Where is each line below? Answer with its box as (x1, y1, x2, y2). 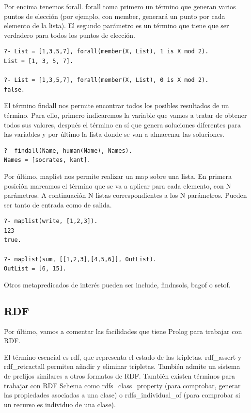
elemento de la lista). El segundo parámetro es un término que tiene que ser (4, 20, 229, 31)
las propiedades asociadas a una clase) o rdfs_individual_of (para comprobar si (4, 390, 240, 400)
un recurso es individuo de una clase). (4, 399, 116, 409)
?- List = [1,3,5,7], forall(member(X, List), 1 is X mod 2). (4, 48, 209, 55)
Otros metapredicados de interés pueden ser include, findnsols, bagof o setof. (4, 279, 231, 289)
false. (4, 86, 25, 93)
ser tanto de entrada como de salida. (4, 199, 112, 209)
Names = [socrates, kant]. (4, 157, 91, 164)
